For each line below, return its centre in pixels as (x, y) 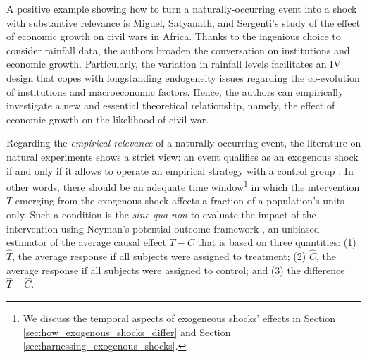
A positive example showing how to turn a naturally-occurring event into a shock (182, 8)
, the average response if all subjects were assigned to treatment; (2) (159, 255)
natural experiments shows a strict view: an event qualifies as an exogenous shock (182, 156)
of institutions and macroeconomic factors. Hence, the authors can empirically (175, 91)
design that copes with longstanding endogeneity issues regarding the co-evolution (183, 77)
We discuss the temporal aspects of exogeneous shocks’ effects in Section (179, 317)
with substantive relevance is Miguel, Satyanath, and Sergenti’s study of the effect (183, 22)
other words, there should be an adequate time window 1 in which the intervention (183, 186)
